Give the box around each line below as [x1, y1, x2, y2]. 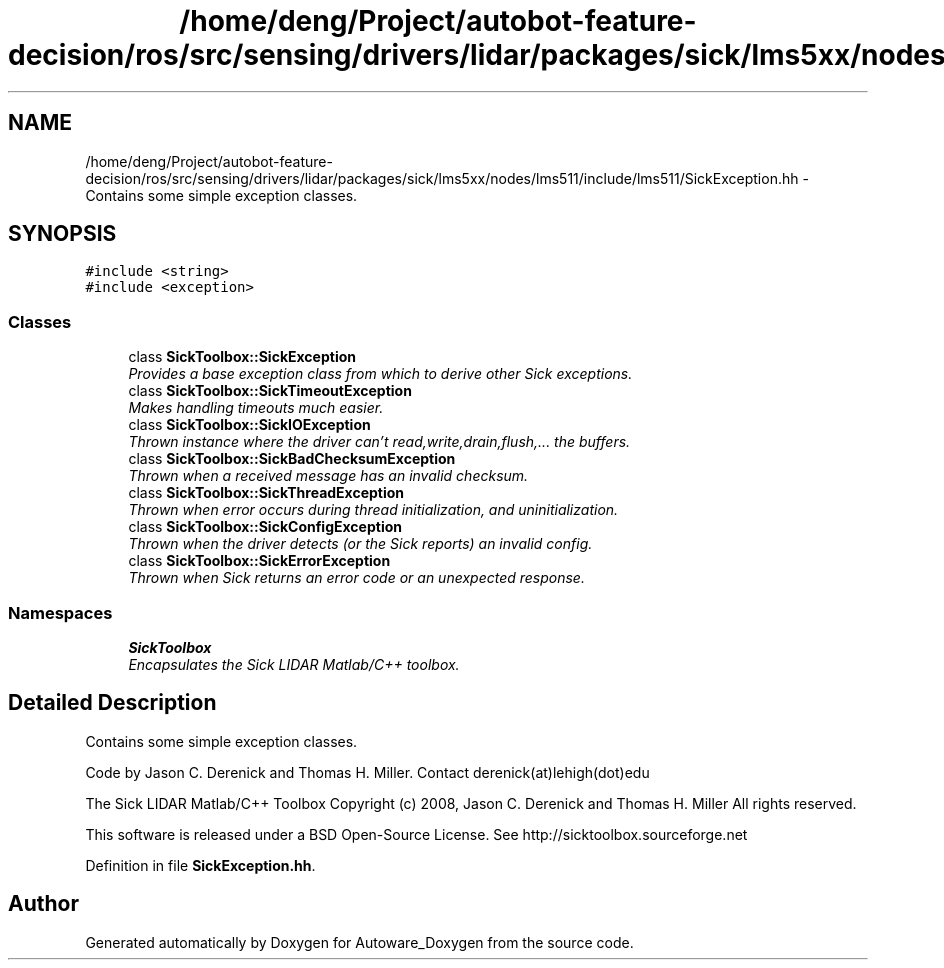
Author [8, 891, 79, 917]
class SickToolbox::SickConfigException [128, 518, 402, 536]
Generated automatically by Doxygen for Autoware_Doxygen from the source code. [85, 933, 634, 951]
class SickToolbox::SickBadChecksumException [128, 450, 456, 468]
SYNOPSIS [8, 221, 117, 247]
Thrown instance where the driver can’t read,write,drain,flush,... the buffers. [128, 433, 631, 451]
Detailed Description [8, 690, 217, 716]
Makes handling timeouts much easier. [128, 399, 384, 417]
